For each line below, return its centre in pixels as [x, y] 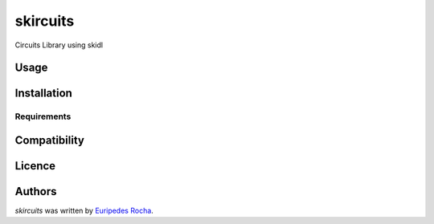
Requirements [43, 116]
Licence [35, 166]
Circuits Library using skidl [59, 45]
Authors [36, 191]
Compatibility [49, 140]
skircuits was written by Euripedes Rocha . [84, 211]
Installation [43, 94]
